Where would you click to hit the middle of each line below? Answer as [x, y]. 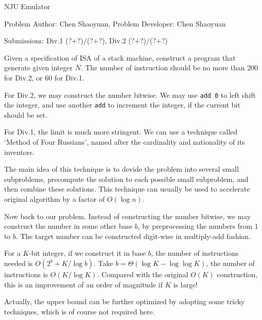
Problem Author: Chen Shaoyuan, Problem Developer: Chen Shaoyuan [115, 23]
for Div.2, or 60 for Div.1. [44, 77]
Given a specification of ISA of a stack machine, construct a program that [120, 57]
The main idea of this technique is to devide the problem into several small [122, 169]
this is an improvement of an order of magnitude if [84, 284]
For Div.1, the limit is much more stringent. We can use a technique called [121, 132]
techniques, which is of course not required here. [79, 311]
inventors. [19, 152]
